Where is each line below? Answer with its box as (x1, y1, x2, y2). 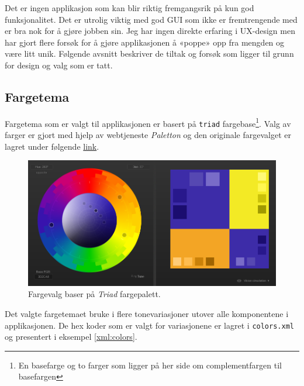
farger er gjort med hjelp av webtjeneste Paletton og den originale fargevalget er (5, 129, 292, 141)
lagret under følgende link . (5, 140, 99, 152)
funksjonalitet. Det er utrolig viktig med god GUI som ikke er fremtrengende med (5, 13, 298, 25)
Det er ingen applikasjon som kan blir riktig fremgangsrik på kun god (5, 2, 254, 13)
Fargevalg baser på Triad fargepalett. (28, 288, 161, 300)
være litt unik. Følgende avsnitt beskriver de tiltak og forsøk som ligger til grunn (5, 47, 294, 60)
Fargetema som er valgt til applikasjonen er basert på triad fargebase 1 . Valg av (5, 115, 291, 129)
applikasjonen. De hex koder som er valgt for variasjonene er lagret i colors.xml (5, 319, 294, 331)
